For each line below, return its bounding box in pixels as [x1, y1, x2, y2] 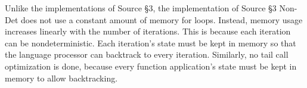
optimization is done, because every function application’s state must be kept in [5, 59, 297, 72]
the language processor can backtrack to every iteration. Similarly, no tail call [5, 48, 289, 61]
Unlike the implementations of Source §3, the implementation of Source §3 [5, 2, 277, 14]
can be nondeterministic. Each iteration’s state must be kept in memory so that [5, 36, 296, 49]
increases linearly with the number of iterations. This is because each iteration [5, 25, 291, 37]
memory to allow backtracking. [5, 71, 118, 84]
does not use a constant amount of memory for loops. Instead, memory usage [21, 13, 303, 26]
